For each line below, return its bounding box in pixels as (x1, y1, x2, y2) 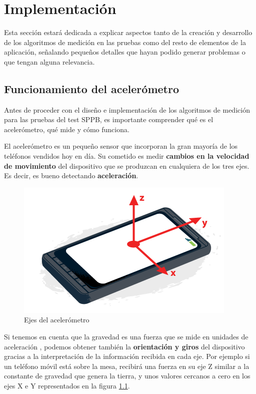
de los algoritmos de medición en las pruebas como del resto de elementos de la (4, 37, 246, 47)
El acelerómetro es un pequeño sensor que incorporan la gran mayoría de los (4, 141, 238, 151)
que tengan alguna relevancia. (4, 56, 95, 67)
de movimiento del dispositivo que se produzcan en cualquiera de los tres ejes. (4, 160, 249, 171)
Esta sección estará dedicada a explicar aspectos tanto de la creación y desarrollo (4, 27, 252, 38)
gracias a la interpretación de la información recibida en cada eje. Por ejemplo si (4, 351, 250, 361)
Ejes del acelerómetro (24, 314, 89, 325)
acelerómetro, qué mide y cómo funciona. (4, 124, 129, 134)
